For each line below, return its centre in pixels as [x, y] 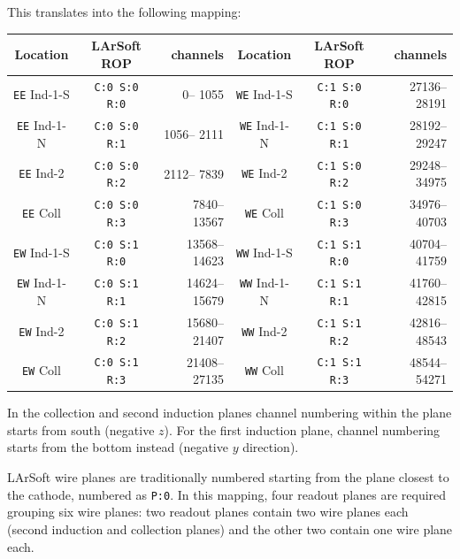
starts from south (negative [81, 429]
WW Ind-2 [264, 330]
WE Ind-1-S [264, 94]
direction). [271, 447]
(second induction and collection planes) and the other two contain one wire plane [230, 528]
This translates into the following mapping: [124, 11]
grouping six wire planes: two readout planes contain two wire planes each [208, 512]
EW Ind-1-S [42, 252]
